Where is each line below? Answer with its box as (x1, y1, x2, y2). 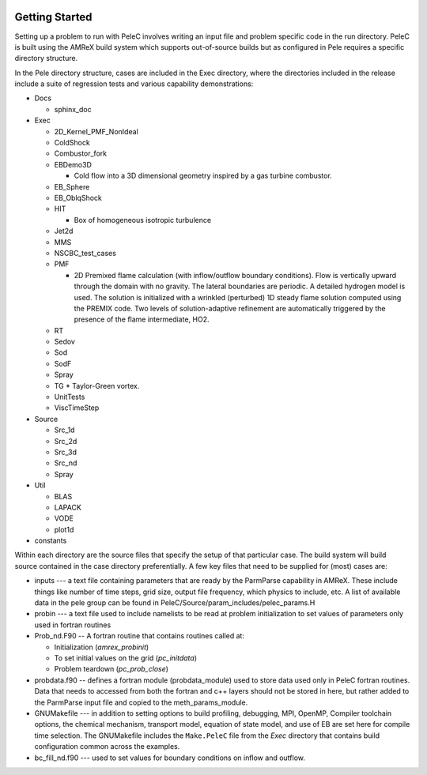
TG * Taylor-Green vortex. (54, 381, 140, 390)
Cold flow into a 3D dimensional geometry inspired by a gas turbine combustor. (74, 171, 332, 181)
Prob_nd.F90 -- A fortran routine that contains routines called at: (34, 631, 245, 641)
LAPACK (54, 502, 82, 512)
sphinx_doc (54, 104, 92, 114)
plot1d (54, 525, 74, 534)
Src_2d (54, 436, 77, 446)
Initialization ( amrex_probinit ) (54, 642, 149, 652)
